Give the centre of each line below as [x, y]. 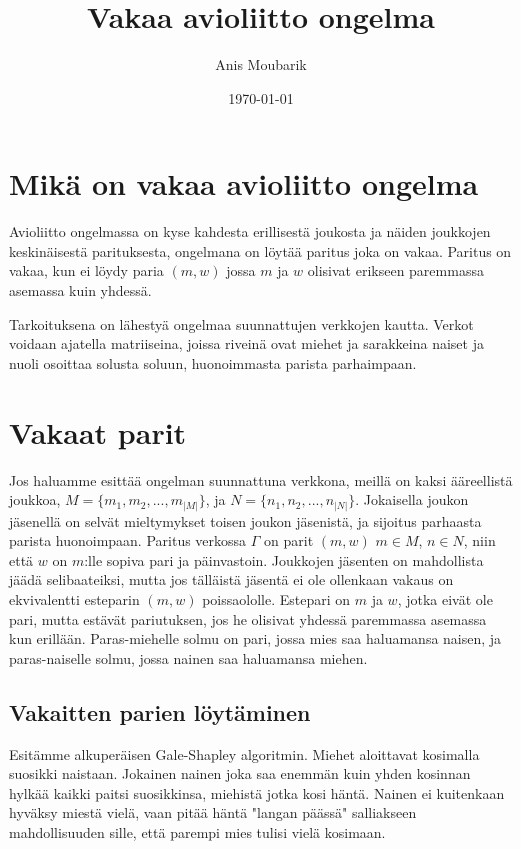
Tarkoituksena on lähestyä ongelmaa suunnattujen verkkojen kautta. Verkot [241, 323]
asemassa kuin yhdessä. [80, 290]
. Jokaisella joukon [412, 499]
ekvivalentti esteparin [74, 599]
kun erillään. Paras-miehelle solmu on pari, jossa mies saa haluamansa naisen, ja [255, 638]
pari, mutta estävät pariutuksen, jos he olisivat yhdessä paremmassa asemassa [248, 618]
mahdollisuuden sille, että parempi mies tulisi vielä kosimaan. [197, 831]
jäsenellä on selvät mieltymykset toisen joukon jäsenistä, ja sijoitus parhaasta [245, 520]
